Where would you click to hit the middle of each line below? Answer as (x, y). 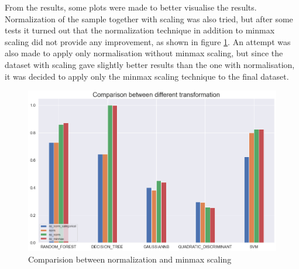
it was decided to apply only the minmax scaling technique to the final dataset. (147, 76)
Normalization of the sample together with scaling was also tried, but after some (149, 18)
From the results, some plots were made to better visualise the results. (131, 7)
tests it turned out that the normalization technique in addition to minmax (140, 30)
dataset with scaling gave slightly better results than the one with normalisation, (150, 64)
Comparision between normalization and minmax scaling (130, 259)
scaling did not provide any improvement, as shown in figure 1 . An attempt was (148, 41)
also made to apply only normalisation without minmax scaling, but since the (144, 53)
